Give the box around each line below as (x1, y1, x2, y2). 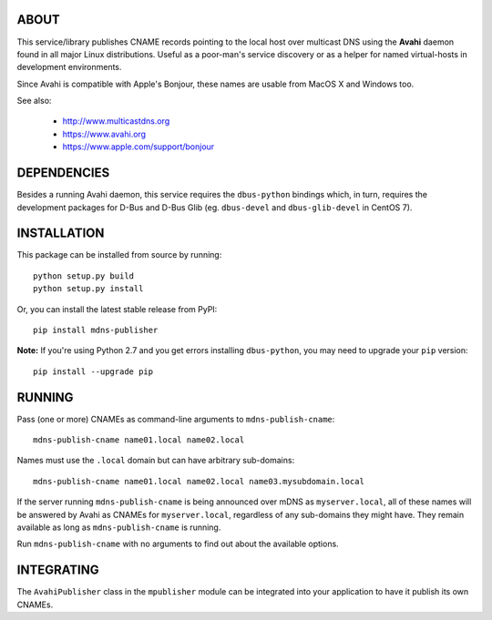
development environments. (16, 62, 122, 73)
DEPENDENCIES (16, 165, 110, 181)
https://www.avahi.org (62, 128, 146, 139)
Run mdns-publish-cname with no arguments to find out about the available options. (16, 538, 339, 550)
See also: (16, 96, 52, 107)
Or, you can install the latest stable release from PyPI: (16, 303, 218, 314)
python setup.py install (33, 283, 144, 294)
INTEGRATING (16, 563, 99, 578)
